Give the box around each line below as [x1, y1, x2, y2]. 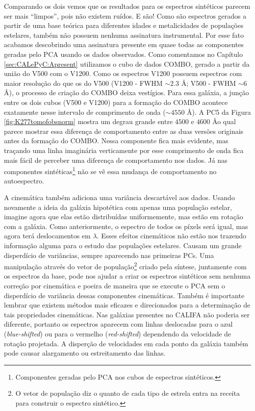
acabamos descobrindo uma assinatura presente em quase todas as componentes [4, 39, 244, 50]
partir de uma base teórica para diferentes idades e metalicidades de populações [4, 20, 244, 30]
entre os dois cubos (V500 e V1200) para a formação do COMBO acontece [4, 97, 228, 107]
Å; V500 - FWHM [181, 77, 236, 88]
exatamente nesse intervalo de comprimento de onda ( [4, 106, 166, 117]
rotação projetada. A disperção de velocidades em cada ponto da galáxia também [4, 338, 249, 348]
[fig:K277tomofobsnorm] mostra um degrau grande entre [4, 116, 173, 127]
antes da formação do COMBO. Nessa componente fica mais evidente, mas [4, 135, 229, 146]
